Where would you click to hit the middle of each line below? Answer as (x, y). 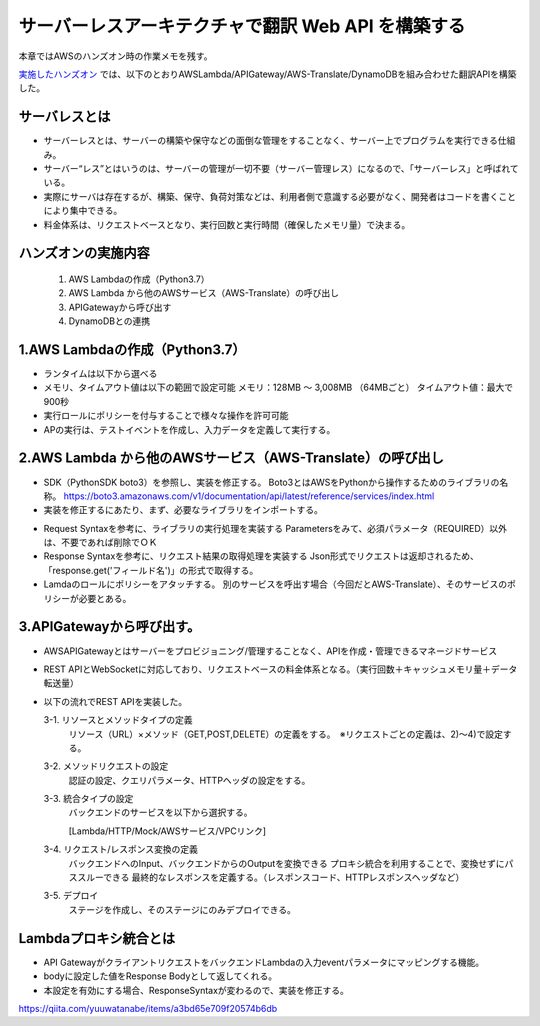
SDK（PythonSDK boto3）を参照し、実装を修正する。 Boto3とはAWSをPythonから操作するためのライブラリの (271, 482)
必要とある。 (105, 598)
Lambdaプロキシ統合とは (96, 938)
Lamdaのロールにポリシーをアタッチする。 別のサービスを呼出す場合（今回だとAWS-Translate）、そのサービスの (275, 584)
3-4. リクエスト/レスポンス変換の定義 (121, 849)
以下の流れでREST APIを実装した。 (115, 701)
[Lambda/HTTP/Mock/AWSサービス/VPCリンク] (167, 831)
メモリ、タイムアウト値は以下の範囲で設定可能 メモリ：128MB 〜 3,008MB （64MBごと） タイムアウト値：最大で (278, 387)
